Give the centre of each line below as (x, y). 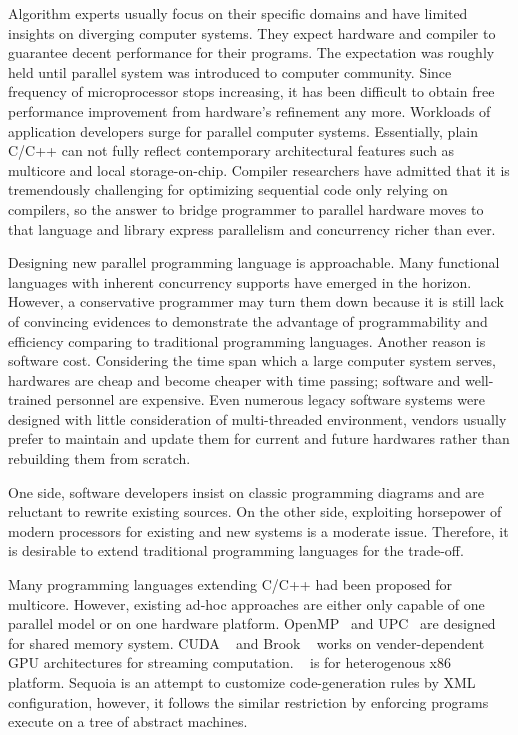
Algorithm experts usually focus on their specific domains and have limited (238, 13)
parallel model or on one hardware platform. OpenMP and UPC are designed (252, 623)
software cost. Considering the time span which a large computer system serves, (252, 360)
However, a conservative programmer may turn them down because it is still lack (256, 301)
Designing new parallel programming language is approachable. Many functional (254, 262)
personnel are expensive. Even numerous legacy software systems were (270, 399)
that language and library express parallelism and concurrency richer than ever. (252, 228)
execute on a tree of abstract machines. (128, 721)
